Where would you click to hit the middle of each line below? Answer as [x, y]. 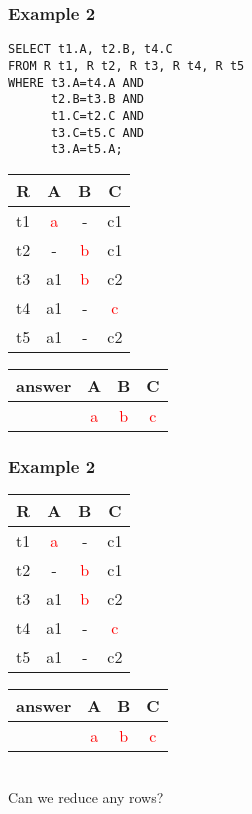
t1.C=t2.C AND [97, 115]
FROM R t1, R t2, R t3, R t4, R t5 [126, 65]
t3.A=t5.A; [86, 149]
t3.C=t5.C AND [97, 132]
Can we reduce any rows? [86, 796]
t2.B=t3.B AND [97, 99]
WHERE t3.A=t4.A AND [76, 82]
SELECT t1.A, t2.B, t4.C [90, 49]
